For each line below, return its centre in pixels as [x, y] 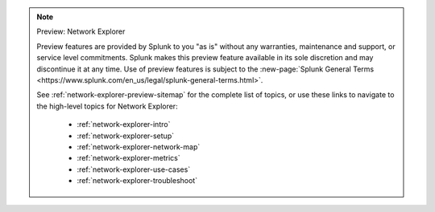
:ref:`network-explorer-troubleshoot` [137, 181]
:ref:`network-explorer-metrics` [128, 158]
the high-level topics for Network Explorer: [107, 106]
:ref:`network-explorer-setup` [126, 136]
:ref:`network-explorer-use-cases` [134, 169]
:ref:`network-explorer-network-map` [139, 147]
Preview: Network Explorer [81, 31]
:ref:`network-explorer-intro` [124, 124]
